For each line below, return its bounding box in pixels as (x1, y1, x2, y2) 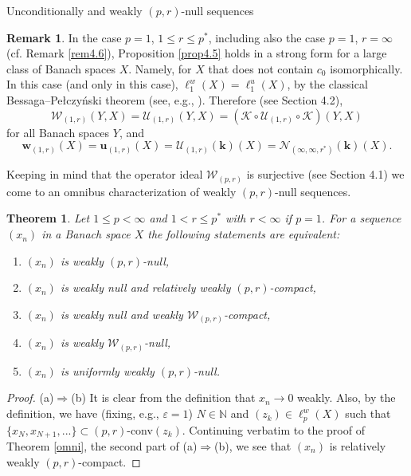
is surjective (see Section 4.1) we (246, 166, 405, 183)
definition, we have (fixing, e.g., (6, 405, 159, 422)
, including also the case (208, 29, 326, 45)
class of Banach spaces (6, 60, 115, 77)
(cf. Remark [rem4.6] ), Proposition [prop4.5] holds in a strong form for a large (6, 45, 387, 61)
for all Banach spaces (6, 124, 110, 140)
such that (345, 405, 391, 422)
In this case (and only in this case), (6, 76, 178, 92)
